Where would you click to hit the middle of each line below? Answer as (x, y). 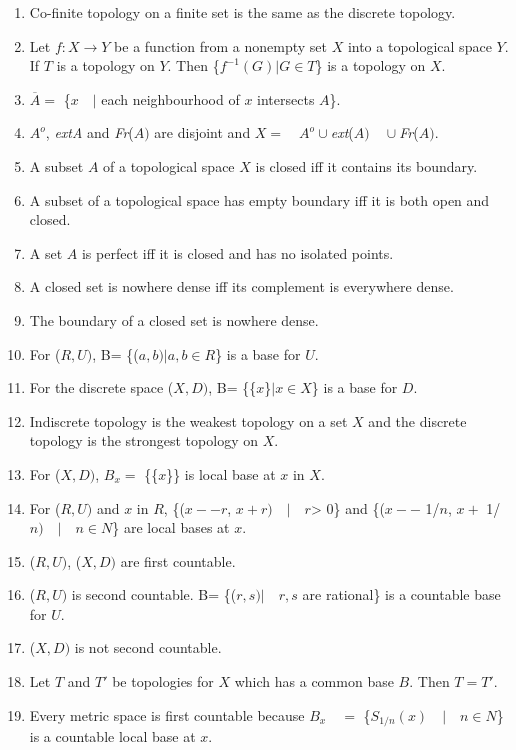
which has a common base (314, 681)
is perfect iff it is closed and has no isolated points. (237, 252)
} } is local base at (221, 473)
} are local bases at (171, 527)
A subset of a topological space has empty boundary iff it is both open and (259, 199)
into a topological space (419, 45)
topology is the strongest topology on (143, 440)
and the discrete (417, 420)
